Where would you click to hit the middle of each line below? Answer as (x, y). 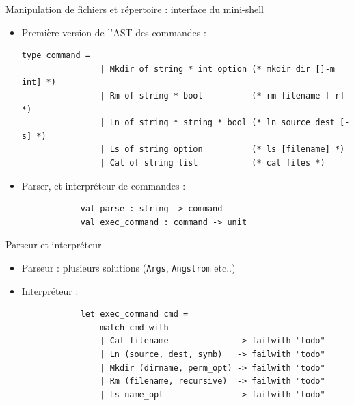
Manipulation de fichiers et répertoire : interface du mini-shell (135, 9)
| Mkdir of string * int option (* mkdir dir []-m (217, 69)
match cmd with (134, 327)
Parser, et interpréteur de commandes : (104, 185)
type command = (56, 56)
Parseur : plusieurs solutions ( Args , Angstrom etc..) (128, 267)
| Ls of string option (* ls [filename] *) (222, 149)
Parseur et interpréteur (54, 245)
